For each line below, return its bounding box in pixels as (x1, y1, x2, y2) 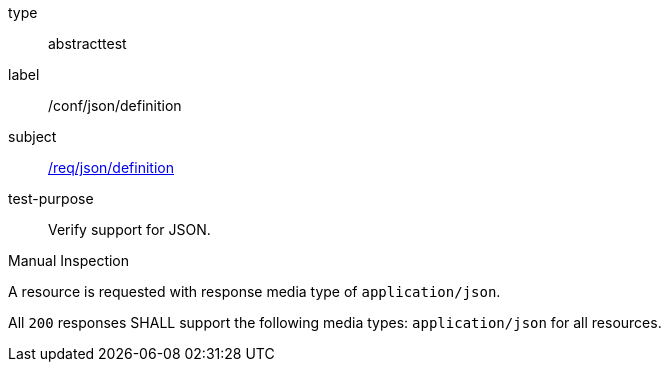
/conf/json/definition (48, 97, 182, 114)
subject (8, 128, 57, 145)
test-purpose (8, 190, 94, 207)
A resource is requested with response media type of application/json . (8, 283, 501, 300)
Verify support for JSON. (48, 221, 211, 238)
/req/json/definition (48, 159, 174, 176)
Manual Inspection (8, 252, 130, 269)
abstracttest (48, 35, 127, 52)
